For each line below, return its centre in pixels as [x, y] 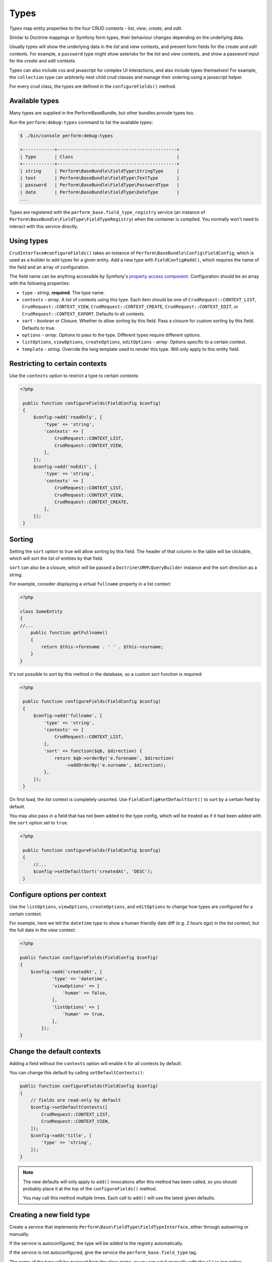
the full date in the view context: [43, 930]
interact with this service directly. [44, 226]
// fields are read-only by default [76, 1100]
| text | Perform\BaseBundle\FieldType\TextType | [100, 178]
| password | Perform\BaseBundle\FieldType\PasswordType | [100, 185]
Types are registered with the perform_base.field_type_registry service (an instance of [107, 213]
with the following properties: [40, 283]
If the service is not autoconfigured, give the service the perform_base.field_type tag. [103, 1252]
